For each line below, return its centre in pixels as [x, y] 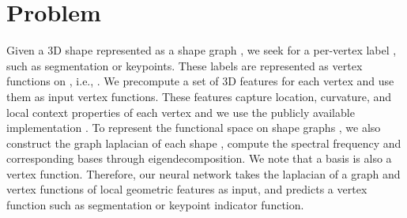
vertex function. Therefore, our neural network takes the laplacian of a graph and [203, 173]
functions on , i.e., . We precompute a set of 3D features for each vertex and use [200, 81]
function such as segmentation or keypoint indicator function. [155, 205]
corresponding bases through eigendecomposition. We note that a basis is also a [199, 158]
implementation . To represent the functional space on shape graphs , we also [194, 128]
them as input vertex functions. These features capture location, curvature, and [199, 96]
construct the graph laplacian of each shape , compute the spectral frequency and [204, 143]
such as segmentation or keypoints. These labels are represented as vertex [185, 65]
